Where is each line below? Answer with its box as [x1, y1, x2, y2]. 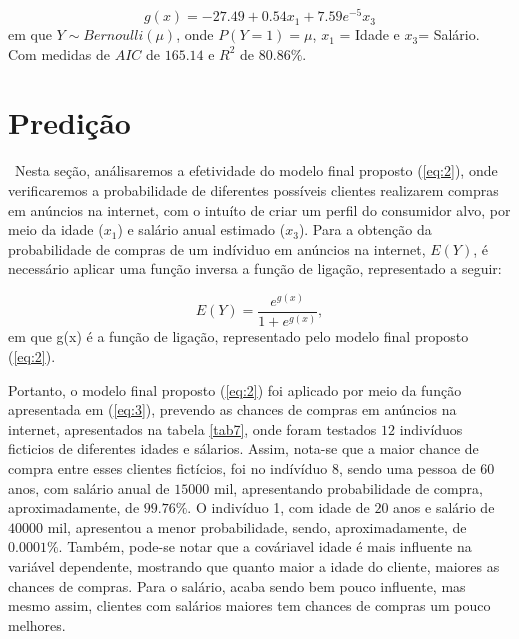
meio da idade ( [8, 219, 104, 240]
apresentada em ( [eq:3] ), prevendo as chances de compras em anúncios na [8, 399, 457, 420]
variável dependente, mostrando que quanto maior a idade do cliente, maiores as [8, 555, 500, 576]
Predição [8, 102, 131, 143]
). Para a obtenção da [298, 219, 432, 240]
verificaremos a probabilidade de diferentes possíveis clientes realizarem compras [8, 179, 499, 200]
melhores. [8, 614, 66, 635]
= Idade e [339, 24, 400, 45]
